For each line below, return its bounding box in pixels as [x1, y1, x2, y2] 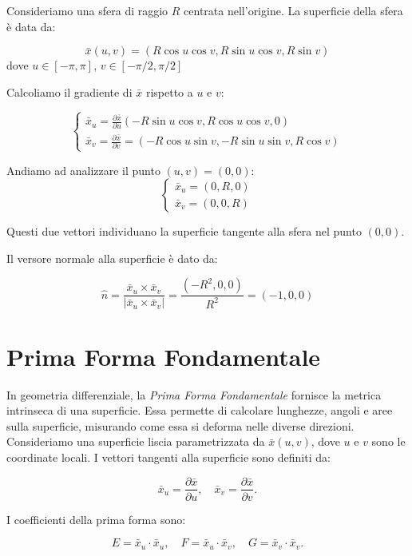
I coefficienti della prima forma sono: [6, 510, 186, 527]
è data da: [6, 18, 56, 34]
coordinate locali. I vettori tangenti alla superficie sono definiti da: [6, 448, 331, 465]
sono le [371, 433, 406, 450]
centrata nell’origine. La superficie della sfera [184, 2, 403, 18]
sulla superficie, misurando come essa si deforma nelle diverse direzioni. [6, 417, 355, 434]
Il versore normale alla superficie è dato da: [6, 249, 218, 266]
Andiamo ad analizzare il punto [6, 161, 160, 178]
